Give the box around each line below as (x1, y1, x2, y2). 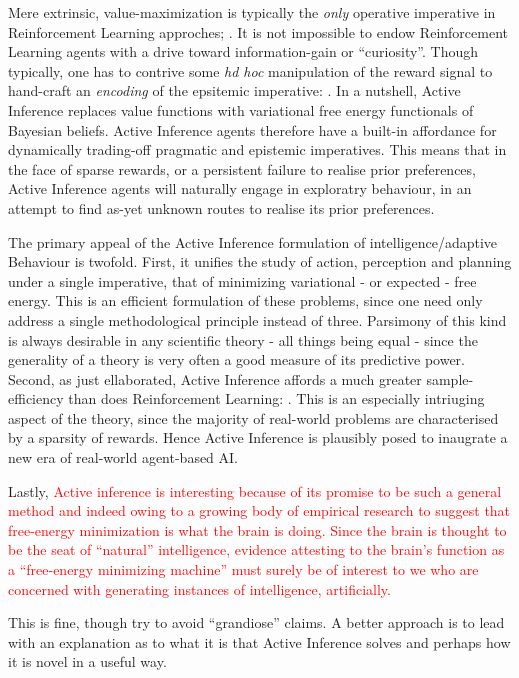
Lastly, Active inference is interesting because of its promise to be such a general (8, 480, 502, 501)
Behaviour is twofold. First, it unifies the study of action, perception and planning (8, 251, 512, 272)
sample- (426, 368, 474, 389)
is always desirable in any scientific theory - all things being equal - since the (8, 329, 478, 350)
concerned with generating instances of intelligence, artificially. (8, 578, 391, 599)
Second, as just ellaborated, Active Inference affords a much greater (8, 368, 422, 389)
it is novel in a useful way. (8, 651, 167, 672)
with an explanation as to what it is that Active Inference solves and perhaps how (8, 631, 511, 652)
